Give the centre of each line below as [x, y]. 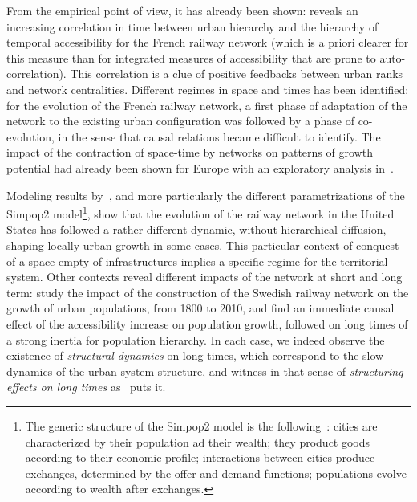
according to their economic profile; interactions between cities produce [200, 457]
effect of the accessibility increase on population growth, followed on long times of [207, 323]
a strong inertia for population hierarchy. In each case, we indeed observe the [196, 339]
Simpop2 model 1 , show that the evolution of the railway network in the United [200, 212]
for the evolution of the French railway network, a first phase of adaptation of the [207, 105]
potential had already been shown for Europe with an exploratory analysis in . [200, 167]
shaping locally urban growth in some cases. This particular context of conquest [203, 245]
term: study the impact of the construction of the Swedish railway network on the [208, 292]
